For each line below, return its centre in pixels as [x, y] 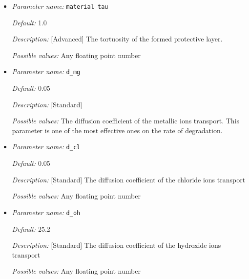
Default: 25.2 [31, 229]
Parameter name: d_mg [46, 71]
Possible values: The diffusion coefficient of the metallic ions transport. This [126, 121]
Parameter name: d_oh [46, 212]
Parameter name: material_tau [60, 6]
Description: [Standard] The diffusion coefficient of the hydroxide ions [116, 245]
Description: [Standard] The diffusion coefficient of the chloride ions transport [129, 179]
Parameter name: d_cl [46, 147]
